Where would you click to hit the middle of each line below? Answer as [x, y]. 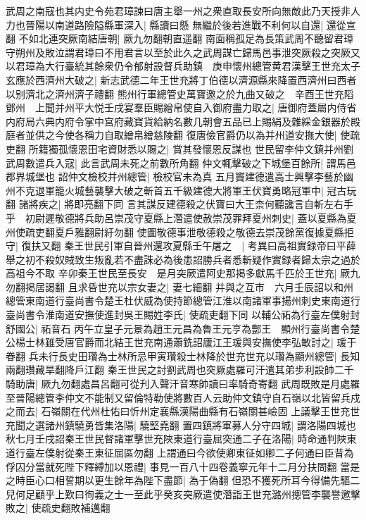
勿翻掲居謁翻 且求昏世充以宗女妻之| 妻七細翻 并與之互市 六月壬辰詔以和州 [179, 286]
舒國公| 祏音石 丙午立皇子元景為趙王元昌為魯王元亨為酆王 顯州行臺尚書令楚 [183, 328]
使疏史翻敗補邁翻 [71, 508]
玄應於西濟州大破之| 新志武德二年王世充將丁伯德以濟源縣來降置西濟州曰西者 [181, 79]
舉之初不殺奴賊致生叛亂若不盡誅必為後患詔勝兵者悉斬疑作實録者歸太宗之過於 [183, 259]
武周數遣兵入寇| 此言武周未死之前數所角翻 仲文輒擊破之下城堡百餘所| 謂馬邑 [181, 162]
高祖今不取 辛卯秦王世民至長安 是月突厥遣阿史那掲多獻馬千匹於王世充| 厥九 [183, 273]
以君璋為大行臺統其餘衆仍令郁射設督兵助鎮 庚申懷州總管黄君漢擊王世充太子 [183, 66]
